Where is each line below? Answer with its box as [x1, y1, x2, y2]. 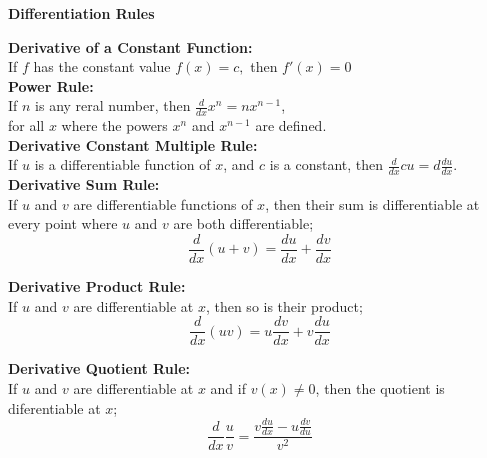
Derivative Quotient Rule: [8, 358, 190, 379]
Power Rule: [8, 75, 94, 96]
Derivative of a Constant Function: [8, 36, 253, 57]
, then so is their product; [205, 295, 363, 316]
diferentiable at [8, 397, 101, 418]
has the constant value [33, 56, 171, 77]
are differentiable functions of [73, 193, 253, 214]
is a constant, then [269, 154, 384, 175]
